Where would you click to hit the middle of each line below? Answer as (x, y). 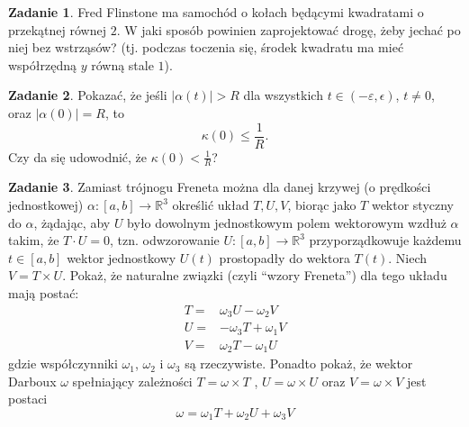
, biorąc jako (322, 205)
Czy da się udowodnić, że (78, 156)
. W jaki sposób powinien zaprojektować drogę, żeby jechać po (289, 29)
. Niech (408, 257)
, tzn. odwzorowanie (165, 240)
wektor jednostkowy (122, 257)
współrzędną (42, 64)
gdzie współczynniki (63, 363)
